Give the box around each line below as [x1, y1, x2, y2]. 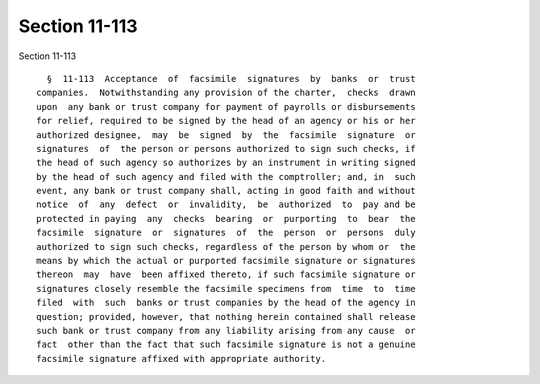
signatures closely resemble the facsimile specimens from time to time [36, 283, 416, 294]
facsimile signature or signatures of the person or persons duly [36, 227, 416, 239]
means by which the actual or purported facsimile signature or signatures [36, 255, 416, 267]
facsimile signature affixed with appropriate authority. [36, 353, 327, 364]
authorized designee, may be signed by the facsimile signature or [36, 129, 416, 140]
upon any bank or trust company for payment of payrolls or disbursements [36, 101, 416, 112]
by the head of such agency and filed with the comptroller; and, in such [36, 171, 416, 182]
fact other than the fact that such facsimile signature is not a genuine [36, 339, 416, 350]
